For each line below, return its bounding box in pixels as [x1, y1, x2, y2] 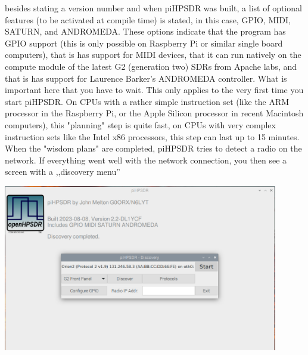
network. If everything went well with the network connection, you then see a [5, 153, 287, 166]
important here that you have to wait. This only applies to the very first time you [5, 84, 304, 96]
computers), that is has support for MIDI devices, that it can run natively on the [5, 48, 301, 61]
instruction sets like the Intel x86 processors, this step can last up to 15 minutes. [5, 130, 300, 143]
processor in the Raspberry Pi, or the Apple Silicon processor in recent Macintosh [5, 107, 304, 119]
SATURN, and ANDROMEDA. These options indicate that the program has [5, 25, 286, 38]
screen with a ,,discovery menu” [5, 165, 120, 178]
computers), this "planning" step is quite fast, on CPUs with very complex [5, 118, 276, 131]
